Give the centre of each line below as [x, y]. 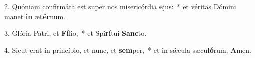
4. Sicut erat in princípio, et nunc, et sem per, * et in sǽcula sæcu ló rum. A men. [128, 49]
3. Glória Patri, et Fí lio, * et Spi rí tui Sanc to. [75, 33]
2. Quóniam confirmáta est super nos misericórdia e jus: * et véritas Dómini [120, 6]
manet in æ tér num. [35, 16]
